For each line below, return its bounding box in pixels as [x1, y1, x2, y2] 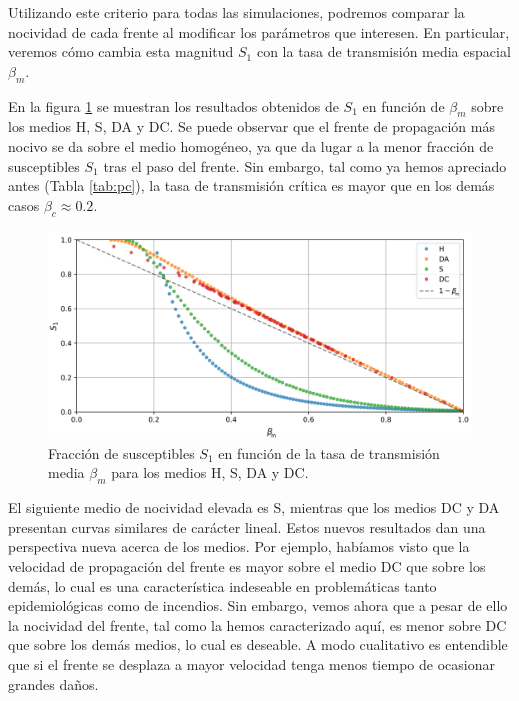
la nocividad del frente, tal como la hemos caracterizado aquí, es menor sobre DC [8, 614, 507, 635]
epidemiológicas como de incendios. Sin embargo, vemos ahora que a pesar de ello [8, 595, 508, 616]
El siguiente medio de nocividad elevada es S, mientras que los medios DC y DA [8, 497, 500, 518]
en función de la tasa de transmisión [218, 442, 440, 463]
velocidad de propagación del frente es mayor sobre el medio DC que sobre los [8, 556, 486, 576]
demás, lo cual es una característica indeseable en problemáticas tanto [8, 575, 437, 596]
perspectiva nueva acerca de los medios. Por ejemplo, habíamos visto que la [8, 536, 470, 557]
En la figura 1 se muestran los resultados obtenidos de [8, 95, 339, 116]
